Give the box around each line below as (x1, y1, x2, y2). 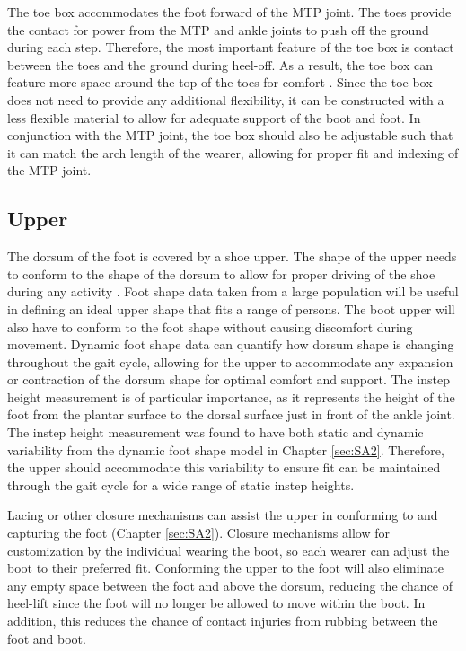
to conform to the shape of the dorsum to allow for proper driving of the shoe (7, 264, 435, 283)
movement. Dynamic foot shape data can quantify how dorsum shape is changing (7, 335, 454, 354)
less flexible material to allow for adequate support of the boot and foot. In (7, 108, 421, 127)
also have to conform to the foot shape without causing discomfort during (7, 317, 413, 336)
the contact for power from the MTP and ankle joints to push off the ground (7, 20, 429, 39)
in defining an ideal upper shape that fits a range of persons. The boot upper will (7, 299, 455, 318)
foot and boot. (7, 629, 86, 647)
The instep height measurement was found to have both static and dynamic (7, 423, 424, 442)
